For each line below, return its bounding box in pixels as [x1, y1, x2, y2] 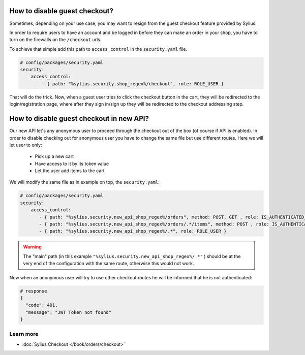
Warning [23, 244, 42, 250]
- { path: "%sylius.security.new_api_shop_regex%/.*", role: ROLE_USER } [39, 229, 227, 234]
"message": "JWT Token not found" [25, 309, 112, 315]
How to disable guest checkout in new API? [9, 114, 149, 123]
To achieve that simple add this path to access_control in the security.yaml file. [9, 46, 188, 52]
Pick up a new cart [35, 153, 74, 159]
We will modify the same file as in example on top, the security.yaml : [9, 179, 160, 185]
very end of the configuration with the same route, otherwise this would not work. [23, 261, 194, 267]
